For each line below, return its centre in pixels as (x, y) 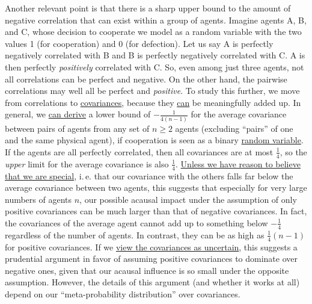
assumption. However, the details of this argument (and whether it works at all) (152, 282)
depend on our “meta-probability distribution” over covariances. (123, 293)
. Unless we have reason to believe (238, 163)
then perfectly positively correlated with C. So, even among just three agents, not (154, 67)
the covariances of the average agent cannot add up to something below (136, 222)
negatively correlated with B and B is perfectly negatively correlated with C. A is (155, 55)
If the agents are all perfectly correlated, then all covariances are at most (139, 151)
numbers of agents (38, 199)
